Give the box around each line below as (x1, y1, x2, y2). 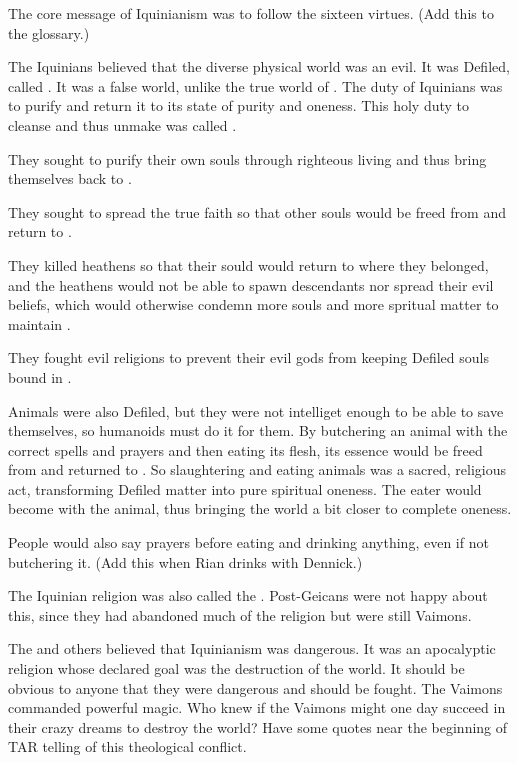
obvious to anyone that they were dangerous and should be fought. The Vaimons (8, 677, 503, 698)
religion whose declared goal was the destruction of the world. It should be (8, 658, 465, 679)
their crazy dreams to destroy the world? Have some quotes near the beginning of (8, 716, 508, 737)
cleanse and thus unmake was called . (8, 114, 237, 135)
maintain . (8, 313, 71, 334)
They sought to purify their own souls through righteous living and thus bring (8, 148, 487, 169)
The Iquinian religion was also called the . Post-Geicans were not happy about (8, 585, 488, 606)
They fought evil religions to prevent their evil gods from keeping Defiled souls (8, 347, 489, 368)
